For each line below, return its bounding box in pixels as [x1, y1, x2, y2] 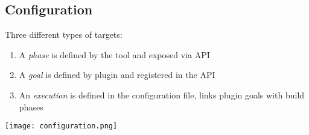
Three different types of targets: [5, 28, 123, 41]
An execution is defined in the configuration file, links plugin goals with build [19, 88, 305, 101]
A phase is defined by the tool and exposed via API [19, 48, 210, 61]
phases [19, 100, 43, 113]
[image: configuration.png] [5, 122, 118, 131]
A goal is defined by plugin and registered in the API [19, 68, 215, 81]
